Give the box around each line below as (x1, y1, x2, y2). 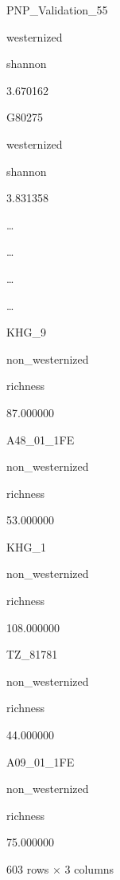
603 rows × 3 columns (6, 861, 114, 877)
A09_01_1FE (6, 753, 75, 770)
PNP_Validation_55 (6, 2, 108, 18)
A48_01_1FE (6, 431, 75, 448)
